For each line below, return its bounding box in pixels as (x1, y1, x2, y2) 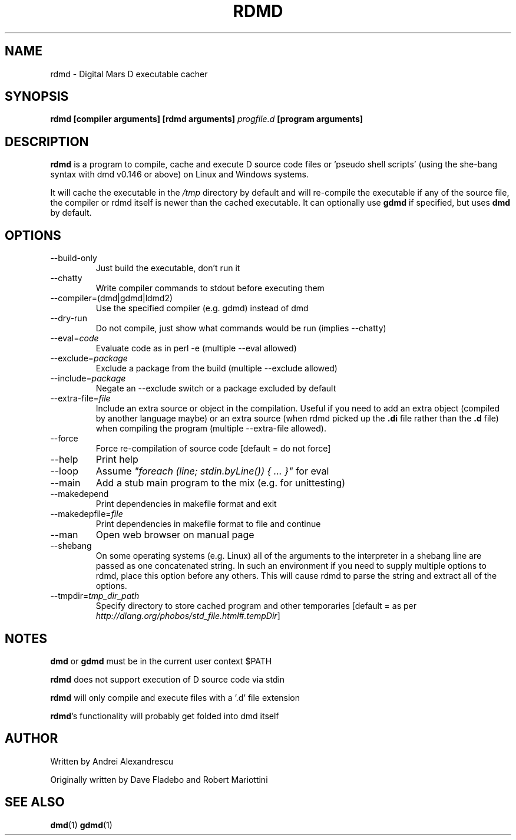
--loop (50, 465, 78, 477)
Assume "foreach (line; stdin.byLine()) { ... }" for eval (95, 465, 329, 477)
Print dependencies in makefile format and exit (95, 499, 277, 509)
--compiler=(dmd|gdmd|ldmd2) (50, 293, 173, 304)
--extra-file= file (50, 393, 111, 404)
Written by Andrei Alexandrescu (50, 756, 174, 766)
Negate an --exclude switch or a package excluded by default (95, 383, 336, 394)
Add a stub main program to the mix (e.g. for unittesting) (95, 477, 346, 489)
